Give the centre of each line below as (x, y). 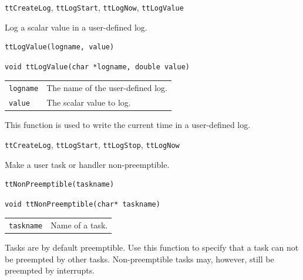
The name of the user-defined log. (107, 88)
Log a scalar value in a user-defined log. (76, 27)
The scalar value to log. (89, 102)
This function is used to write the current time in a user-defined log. (128, 125)
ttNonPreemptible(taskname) (60, 185)
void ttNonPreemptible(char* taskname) (83, 204)
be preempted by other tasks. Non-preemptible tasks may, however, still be (139, 259)
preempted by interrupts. (50, 270)
